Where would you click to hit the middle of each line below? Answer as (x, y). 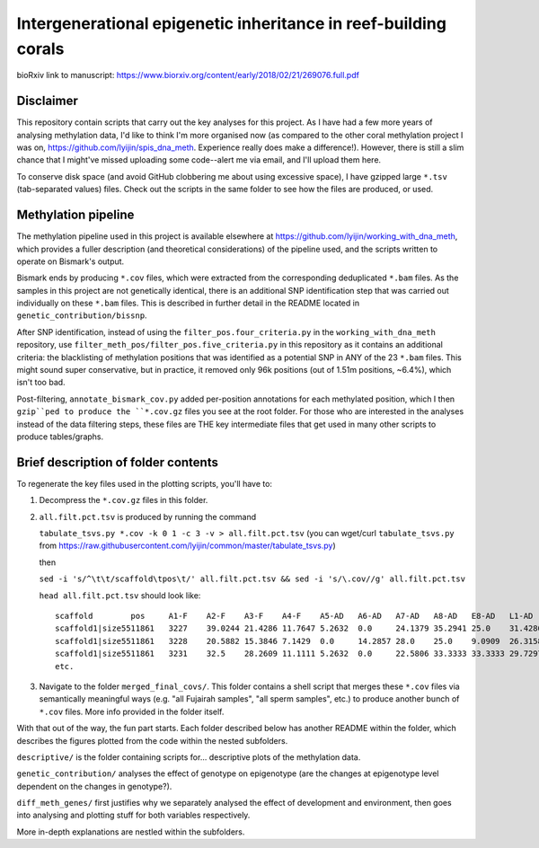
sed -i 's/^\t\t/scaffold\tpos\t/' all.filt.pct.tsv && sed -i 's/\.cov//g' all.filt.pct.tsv (252, 579)
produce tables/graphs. (60, 437)
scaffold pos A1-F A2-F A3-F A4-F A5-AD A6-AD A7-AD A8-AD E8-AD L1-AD (294, 616)
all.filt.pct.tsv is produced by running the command (148, 517)
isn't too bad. (41, 383)
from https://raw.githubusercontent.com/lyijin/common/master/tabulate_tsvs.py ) (187, 546)
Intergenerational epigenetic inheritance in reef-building (231, 23)
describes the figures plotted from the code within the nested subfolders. (152, 740)
